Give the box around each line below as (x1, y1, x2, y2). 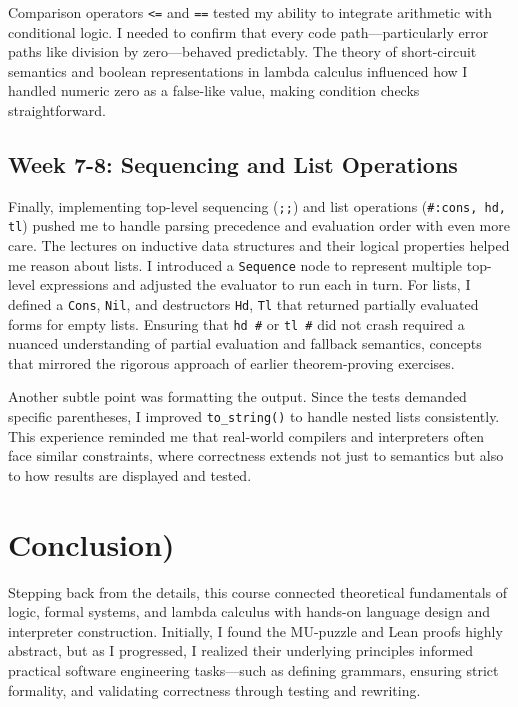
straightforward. (8, 100, 106, 121)
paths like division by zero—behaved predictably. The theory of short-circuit (8, 41, 477, 62)
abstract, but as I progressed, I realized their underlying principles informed (8, 640, 474, 661)
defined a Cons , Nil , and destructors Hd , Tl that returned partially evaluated (8, 293, 479, 314)
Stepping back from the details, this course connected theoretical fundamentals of (8, 581, 507, 602)
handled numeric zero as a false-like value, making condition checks (8, 80, 420, 101)
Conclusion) (8, 523, 175, 564)
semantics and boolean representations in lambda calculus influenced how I (8, 60, 468, 81)
